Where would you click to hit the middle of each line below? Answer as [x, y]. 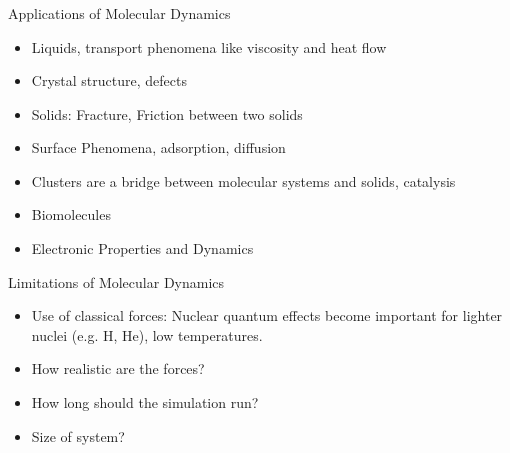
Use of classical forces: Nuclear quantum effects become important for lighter [267, 315]
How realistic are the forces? [118, 368]
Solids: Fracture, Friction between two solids [167, 113]
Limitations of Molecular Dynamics [116, 281]
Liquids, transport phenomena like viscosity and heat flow [209, 46]
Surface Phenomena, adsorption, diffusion [158, 147]
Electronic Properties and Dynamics [142, 248]
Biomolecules [71, 214]
